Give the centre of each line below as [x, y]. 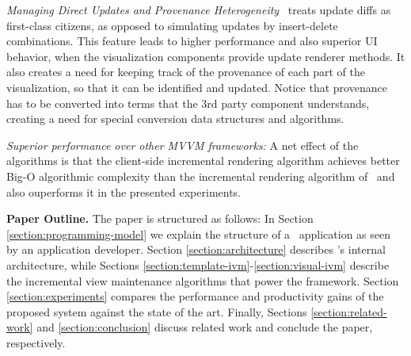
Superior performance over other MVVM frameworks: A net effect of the [183, 145]
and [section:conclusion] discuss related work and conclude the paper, [205, 327]
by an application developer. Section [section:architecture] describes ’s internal [196, 249]
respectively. [36, 342]
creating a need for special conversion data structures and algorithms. [175, 119]
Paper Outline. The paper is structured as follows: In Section [160, 218]
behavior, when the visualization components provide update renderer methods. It [206, 56]
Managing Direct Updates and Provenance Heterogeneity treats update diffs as [199, 10]
